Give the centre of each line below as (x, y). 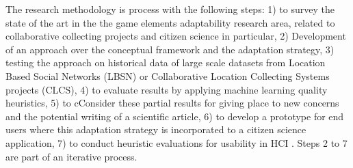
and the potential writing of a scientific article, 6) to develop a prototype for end (175, 116)
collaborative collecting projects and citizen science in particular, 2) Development (176, 36)
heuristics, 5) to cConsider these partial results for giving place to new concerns (172, 103)
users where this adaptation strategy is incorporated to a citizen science (156, 129)
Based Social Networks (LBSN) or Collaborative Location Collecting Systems (168, 75)
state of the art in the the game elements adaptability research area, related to (170, 22)
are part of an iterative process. (71, 156)
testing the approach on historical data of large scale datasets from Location (166, 62)
